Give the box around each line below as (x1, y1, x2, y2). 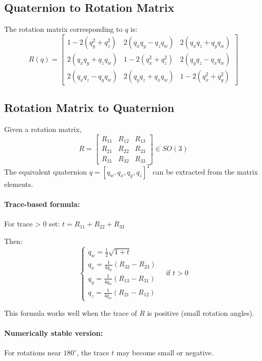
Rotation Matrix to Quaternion (4, 100, 175, 116)
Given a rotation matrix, (4, 124, 82, 135)
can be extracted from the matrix (153, 166, 258, 177)
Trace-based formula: (4, 198, 80, 209)
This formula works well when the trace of (4, 308, 137, 318)
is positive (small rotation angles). (147, 308, 254, 318)
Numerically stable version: (4, 328, 103, 338)
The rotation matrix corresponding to (4, 24, 123, 34)
